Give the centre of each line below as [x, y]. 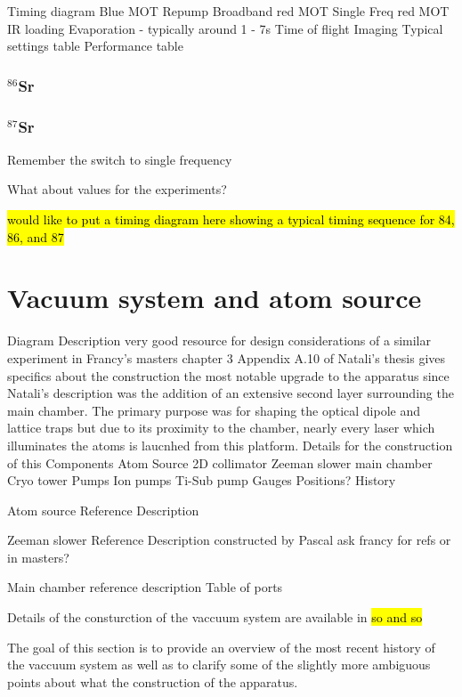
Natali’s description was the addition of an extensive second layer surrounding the [231, 393]
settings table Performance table [95, 46]
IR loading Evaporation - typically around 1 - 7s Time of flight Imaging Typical [225, 28]
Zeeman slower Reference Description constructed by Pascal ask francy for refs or [229, 540]
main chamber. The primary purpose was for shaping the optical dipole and [214, 410]
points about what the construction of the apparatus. [153, 681]
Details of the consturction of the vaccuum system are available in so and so [215, 617]
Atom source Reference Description [103, 510]
